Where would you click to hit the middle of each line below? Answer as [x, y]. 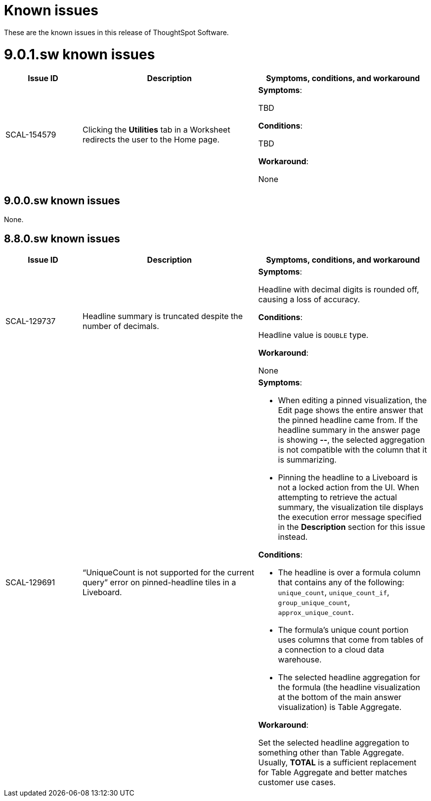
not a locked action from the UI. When [348, 487]
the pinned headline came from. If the [348, 420]
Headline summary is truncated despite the [163, 316]
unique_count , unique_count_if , [334, 592]
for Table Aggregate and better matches [333, 772]
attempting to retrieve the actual [338, 497]
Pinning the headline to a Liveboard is [348, 477]
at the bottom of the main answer [340, 697]
